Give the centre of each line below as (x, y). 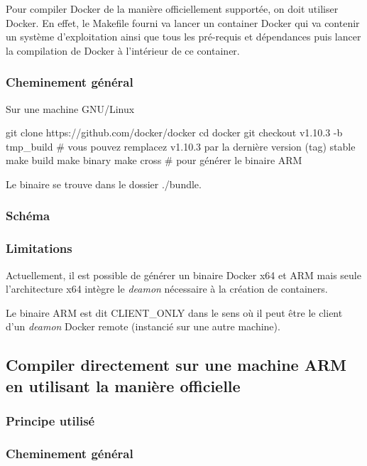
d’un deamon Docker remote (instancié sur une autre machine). (143, 326)
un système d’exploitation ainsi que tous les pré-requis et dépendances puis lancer (183, 37)
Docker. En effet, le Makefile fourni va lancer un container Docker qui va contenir (183, 22)
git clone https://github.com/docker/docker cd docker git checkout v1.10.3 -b (174, 132)
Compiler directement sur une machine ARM (176, 365)
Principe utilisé (50, 421)
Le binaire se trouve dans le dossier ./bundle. (104, 184)
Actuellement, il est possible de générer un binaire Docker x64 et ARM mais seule (183, 275)
